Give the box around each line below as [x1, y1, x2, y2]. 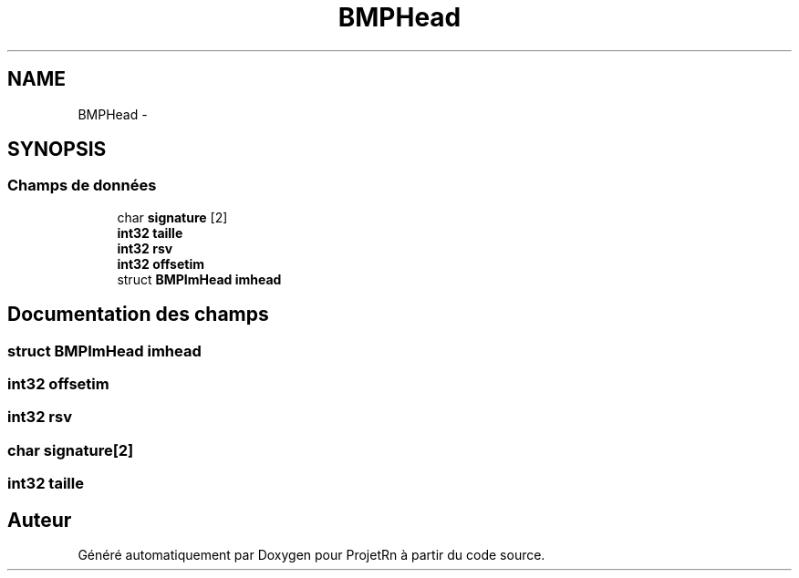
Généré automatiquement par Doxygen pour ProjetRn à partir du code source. [78, 547, 545, 563]
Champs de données [7, 176, 157, 195]
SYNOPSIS [7, 138, 107, 161]
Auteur [7, 508, 72, 532]
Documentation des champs [7, 303, 269, 326]
